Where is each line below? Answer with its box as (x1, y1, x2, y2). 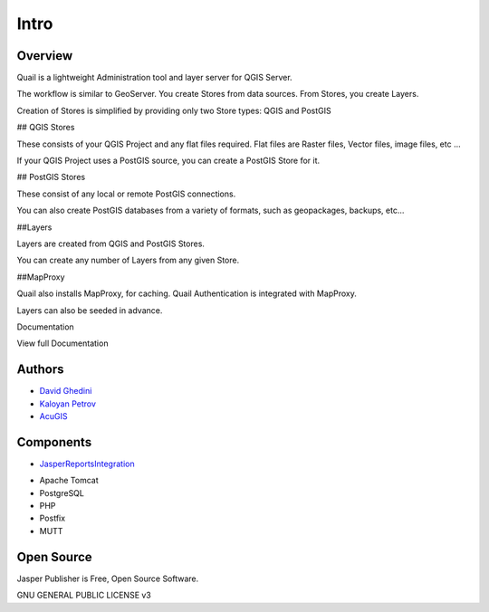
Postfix (39, 512, 66, 524)
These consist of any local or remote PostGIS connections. (16, 188, 236, 199)
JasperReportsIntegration (39, 458, 135, 469)
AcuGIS (39, 411, 68, 421)
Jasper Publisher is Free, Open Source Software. (16, 573, 199, 584)
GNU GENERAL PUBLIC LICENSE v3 (16, 589, 151, 601)
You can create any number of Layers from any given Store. (16, 254, 240, 266)
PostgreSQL (39, 487, 85, 498)
